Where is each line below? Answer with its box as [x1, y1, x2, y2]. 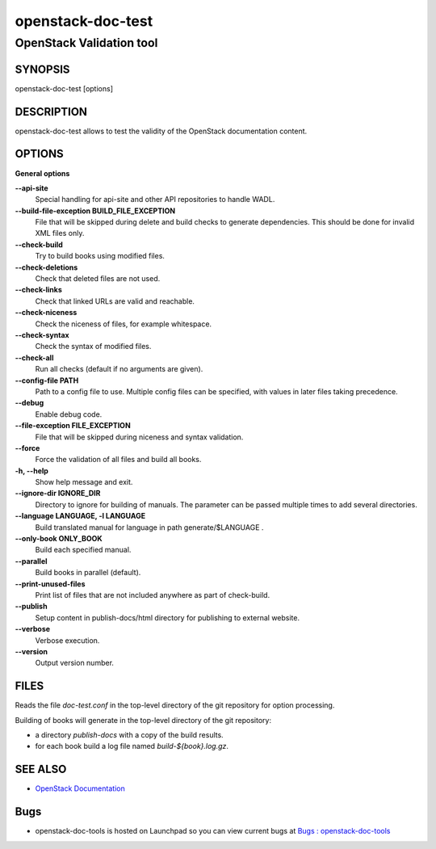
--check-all [15, 352, 54, 363]
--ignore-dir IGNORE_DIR [15, 489, 101, 498]
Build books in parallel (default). [35, 568, 141, 578]
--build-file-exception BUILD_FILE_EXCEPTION [15, 206, 176, 216]
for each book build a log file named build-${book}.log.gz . [35, 742, 229, 751]
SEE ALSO [15, 763, 67, 776]
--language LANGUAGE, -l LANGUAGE [15, 511, 145, 521]
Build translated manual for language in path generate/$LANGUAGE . [35, 522, 264, 532]
